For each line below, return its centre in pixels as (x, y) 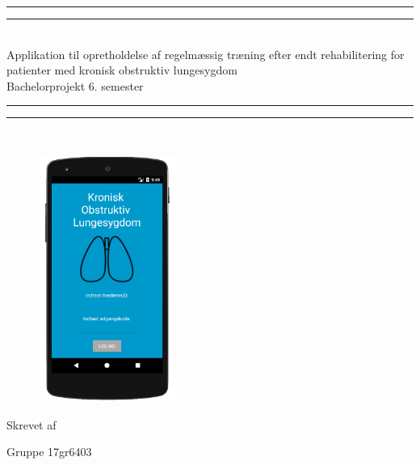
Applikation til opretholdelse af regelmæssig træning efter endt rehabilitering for (206, 54)
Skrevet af (31, 424)
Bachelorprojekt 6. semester (75, 85)
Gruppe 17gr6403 (49, 452)
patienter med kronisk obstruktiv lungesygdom (122, 70)
